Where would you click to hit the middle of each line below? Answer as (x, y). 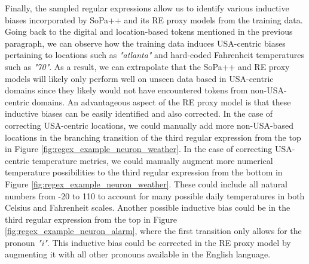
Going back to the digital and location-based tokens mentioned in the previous (149, 31)
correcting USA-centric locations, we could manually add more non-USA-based (149, 125)
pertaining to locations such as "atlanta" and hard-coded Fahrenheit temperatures (155, 55)
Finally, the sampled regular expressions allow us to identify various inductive (147, 8)
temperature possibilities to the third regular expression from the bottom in (144, 172)
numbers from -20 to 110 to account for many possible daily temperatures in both (155, 195)
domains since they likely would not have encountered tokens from (126, 90)
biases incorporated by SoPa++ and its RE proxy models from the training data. (154, 19)
